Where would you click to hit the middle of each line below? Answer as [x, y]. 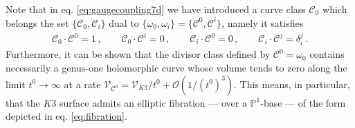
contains [327, 54]
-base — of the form [303, 102]
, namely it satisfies [263, 22]
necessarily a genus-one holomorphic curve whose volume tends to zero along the [176, 68]
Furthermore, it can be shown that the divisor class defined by [138, 54]
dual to [124, 22]
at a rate [82, 84]
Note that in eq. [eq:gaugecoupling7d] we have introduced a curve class [156, 9]
